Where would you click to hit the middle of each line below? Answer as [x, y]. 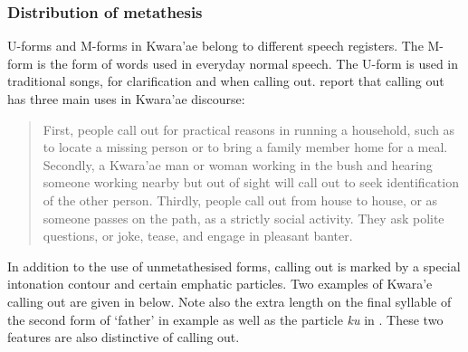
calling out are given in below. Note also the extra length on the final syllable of [229, 301]
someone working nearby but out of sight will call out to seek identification [251, 182]
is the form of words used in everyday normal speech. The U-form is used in [248, 63]
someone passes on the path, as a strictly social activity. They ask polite [244, 218]
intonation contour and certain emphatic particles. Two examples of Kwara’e [220, 284]
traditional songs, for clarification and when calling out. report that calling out [226, 81]
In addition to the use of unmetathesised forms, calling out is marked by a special [234, 266]
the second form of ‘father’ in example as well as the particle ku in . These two [225, 319]
